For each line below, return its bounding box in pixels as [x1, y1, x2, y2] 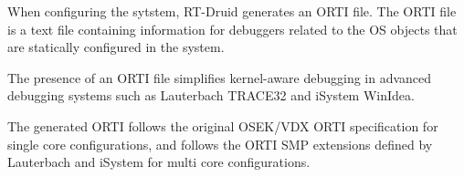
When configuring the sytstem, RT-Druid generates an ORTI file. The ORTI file [7, 2, 457, 20]
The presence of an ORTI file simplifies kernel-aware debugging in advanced [7, 68, 432, 87]
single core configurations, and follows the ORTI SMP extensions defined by [7, 134, 433, 153]
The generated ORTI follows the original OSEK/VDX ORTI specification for [7, 116, 438, 135]
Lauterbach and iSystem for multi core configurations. [7, 152, 311, 172]
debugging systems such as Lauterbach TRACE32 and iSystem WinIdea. [7, 86, 415, 105]
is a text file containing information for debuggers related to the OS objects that [7, 19, 458, 38]
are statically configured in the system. [7, 37, 225, 57]
